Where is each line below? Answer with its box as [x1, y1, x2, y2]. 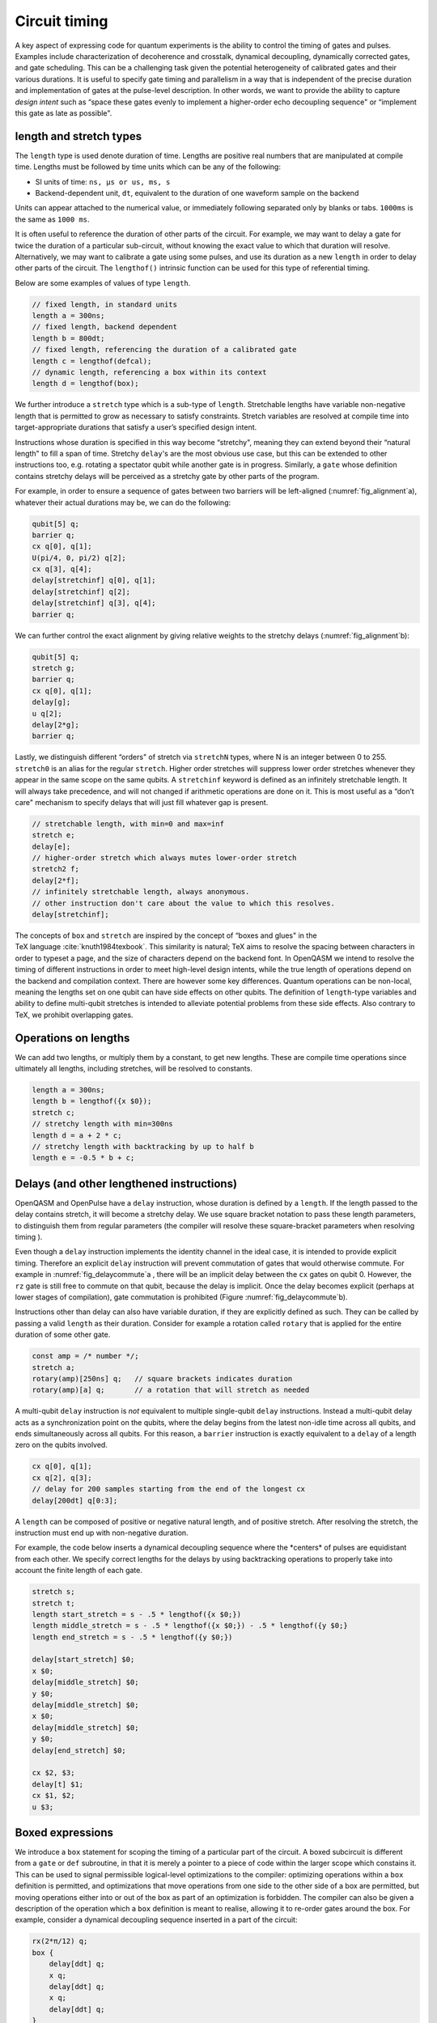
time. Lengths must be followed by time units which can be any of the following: [15, 162, 281, 172]
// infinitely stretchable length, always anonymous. [32, 887, 250, 897]
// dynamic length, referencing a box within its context [32, 368, 267, 377]
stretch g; [32, 664, 75, 672]
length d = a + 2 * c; [32, 1130, 122, 1140]
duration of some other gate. [15, 1330, 111, 1339]
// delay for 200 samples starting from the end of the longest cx [32, 1485, 306, 1494]
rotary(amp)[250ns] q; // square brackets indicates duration [32, 1374, 293, 1383]
